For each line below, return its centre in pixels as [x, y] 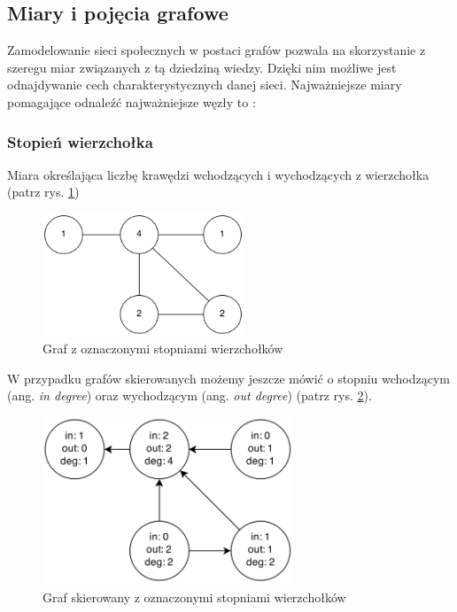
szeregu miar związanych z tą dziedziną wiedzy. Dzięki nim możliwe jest [202, 67]
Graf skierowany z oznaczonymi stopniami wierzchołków [194, 597]
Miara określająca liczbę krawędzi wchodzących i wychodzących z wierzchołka [218, 174]
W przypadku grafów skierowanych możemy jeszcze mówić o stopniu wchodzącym [228, 378]
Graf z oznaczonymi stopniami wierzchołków [163, 349]
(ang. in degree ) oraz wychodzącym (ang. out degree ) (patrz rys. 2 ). [190, 395]
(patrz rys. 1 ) [43, 192]
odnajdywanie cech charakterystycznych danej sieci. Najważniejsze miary [205, 85]
